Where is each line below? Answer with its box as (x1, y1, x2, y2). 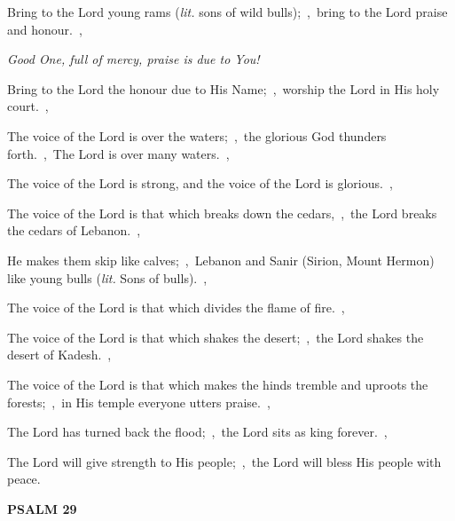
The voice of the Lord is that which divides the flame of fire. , (7, 298, 345, 317)
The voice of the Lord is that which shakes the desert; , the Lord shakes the (7, 328, 424, 346)
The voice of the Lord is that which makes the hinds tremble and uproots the (7, 375, 428, 393)
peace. (7, 470, 41, 488)
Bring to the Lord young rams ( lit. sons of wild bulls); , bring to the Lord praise (7, 3, 448, 20)
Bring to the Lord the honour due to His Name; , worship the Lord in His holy (7, 79, 440, 98)
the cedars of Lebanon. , (7, 221, 141, 240)
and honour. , (7, 20, 82, 38)
